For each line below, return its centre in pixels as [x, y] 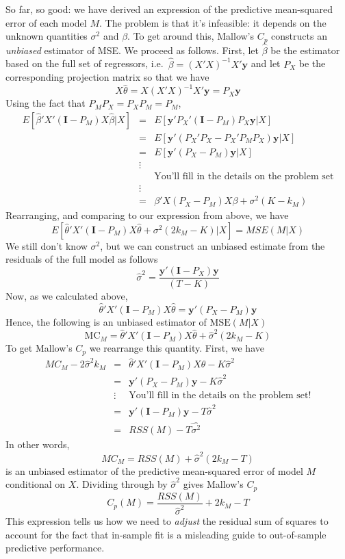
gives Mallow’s [213, 484]
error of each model [46, 22]
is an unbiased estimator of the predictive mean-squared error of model [154, 470]
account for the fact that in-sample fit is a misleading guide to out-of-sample [166, 534]
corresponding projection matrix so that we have [107, 77]
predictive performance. [55, 548]
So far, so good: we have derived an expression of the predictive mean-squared [169, 9]
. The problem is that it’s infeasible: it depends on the [213, 22]
